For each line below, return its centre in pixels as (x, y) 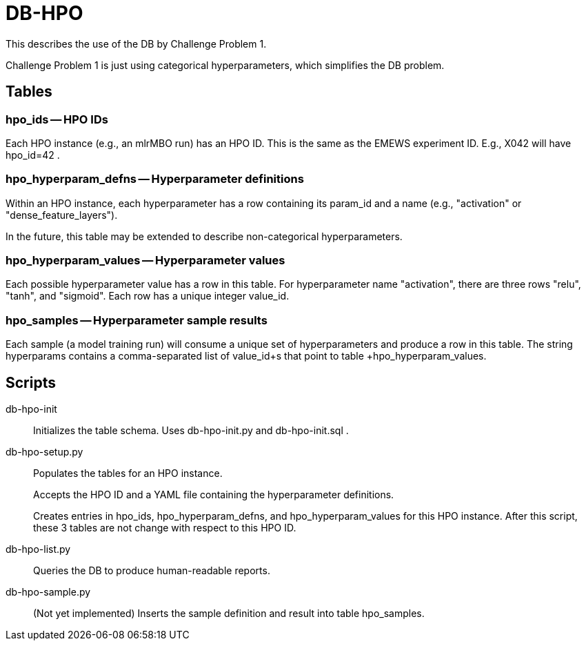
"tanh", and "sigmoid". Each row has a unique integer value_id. (148, 296)
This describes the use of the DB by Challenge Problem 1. (136, 43)
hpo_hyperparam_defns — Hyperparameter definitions (155, 179)
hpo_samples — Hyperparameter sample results (137, 320)
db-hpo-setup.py (44, 452)
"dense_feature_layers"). (62, 215)
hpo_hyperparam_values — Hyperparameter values (145, 261)
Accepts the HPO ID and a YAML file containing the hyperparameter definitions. (214, 495)
